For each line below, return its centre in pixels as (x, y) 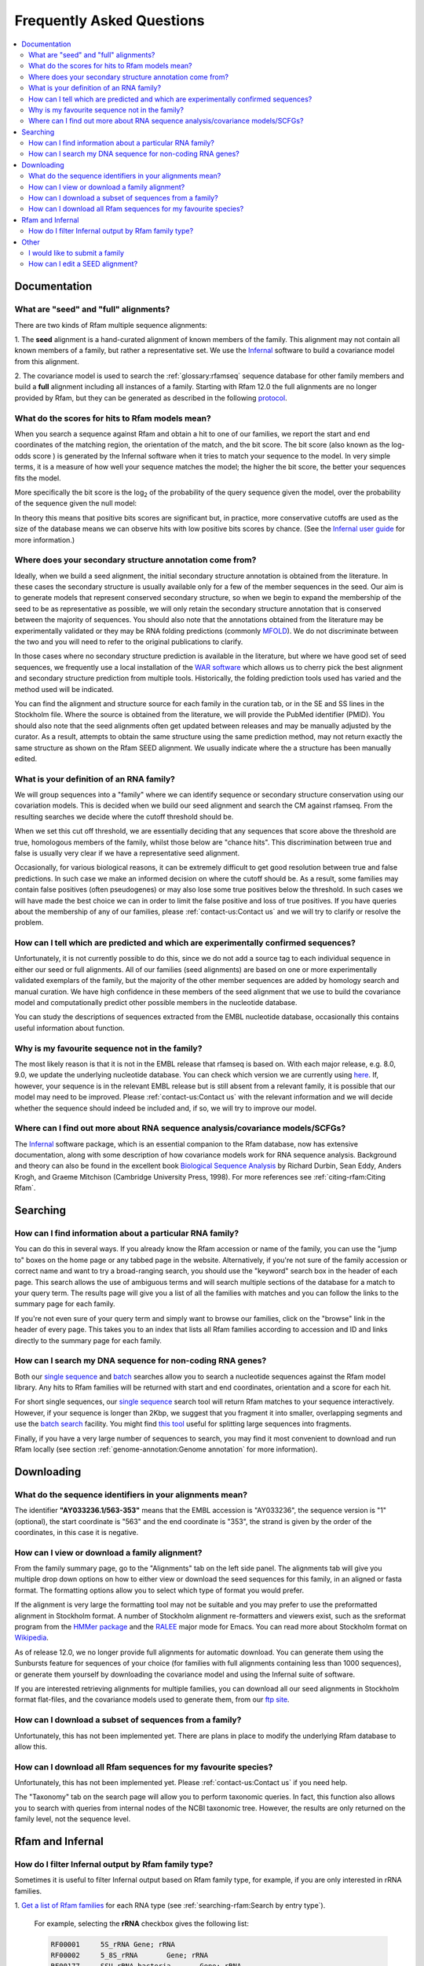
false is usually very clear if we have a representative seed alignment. (127, 853)
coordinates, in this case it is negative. (77, 1532)
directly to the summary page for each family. (88, 1340)
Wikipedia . (31, 1638)
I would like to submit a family (77, 252)
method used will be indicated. (64, 689)
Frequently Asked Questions (110, 20)
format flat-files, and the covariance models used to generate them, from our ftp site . (152, 1699)
